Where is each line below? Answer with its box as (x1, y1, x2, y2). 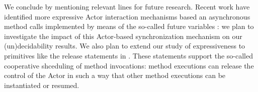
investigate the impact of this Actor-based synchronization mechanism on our (4, 30, 242, 41)
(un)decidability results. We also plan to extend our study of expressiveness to (4, 40, 245, 51)
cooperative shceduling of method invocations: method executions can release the (4, 60, 254, 70)
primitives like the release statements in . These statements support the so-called (4, 50, 253, 60)
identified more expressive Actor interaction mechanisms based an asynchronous (4, 11, 250, 21)
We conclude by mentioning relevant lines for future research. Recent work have (4, 1, 250, 11)
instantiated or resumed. (4, 79, 79, 90)
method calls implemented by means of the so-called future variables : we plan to (4, 21, 254, 31)
